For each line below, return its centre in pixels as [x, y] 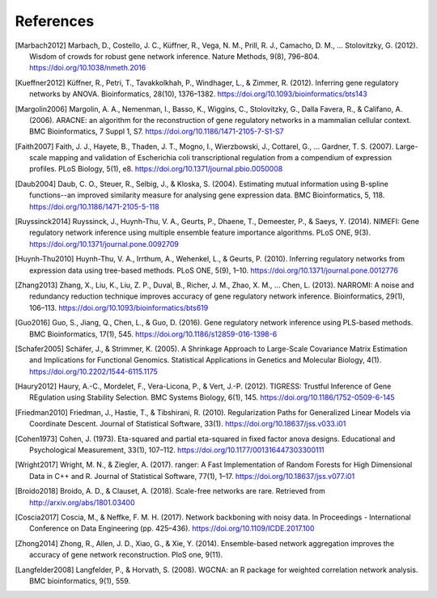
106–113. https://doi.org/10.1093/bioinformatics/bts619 [119, 307]
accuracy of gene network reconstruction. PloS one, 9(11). [126, 555]
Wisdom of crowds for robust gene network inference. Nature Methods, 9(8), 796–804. [174, 56]
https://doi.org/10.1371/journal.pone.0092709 [104, 244]
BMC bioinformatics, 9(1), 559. [80, 581]
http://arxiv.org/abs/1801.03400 [82, 503]
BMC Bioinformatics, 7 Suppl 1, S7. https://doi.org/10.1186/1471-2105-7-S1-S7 [157, 131]
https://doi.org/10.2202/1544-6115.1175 [93, 371]
